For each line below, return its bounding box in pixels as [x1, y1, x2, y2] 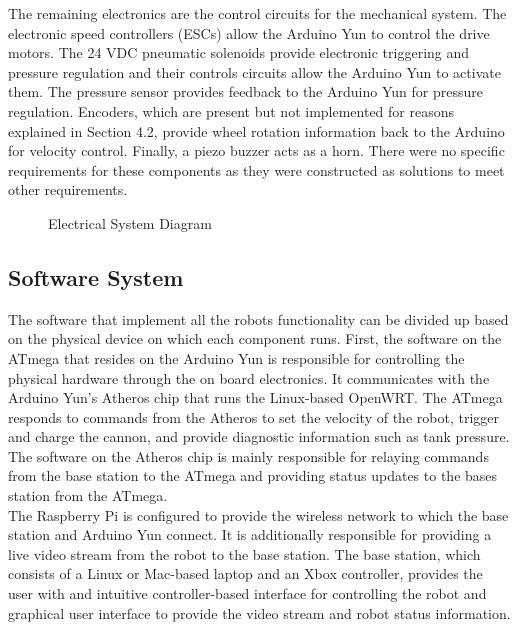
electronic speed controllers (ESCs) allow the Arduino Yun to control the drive [8, 22, 490, 43]
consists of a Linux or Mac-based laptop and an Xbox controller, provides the [8, 563, 483, 584]
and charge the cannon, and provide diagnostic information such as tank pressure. [8, 426, 510, 447]
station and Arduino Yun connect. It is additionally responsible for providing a [8, 524, 492, 545]
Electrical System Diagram [48, 212, 212, 233]
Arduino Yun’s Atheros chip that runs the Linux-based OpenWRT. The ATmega [8, 387, 503, 408]
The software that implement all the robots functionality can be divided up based [8, 308, 509, 329]
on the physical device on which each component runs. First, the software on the [8, 328, 502, 349]
